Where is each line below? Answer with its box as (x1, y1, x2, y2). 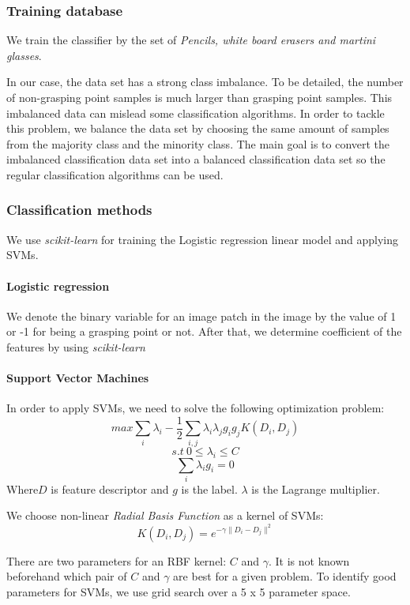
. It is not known (269, 552, 350, 569)
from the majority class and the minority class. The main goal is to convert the (6, 135, 390, 152)
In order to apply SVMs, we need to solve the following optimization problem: (6, 400, 385, 416)
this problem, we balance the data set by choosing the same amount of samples (6, 120, 389, 137)
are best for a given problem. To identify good (173, 568, 397, 584)
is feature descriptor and (51, 480, 169, 497)
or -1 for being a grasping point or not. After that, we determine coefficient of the (6, 323, 402, 340)
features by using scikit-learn (6, 338, 145, 355)
